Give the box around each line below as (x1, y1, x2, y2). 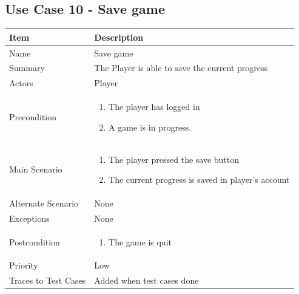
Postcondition (9, 235, 60, 248)
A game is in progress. (109, 120, 192, 133)
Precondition (9, 110, 57, 123)
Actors (9, 77, 33, 89)
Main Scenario (9, 163, 62, 176)
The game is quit (109, 235, 172, 248)
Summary (9, 61, 45, 74)
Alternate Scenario (9, 196, 79, 209)
